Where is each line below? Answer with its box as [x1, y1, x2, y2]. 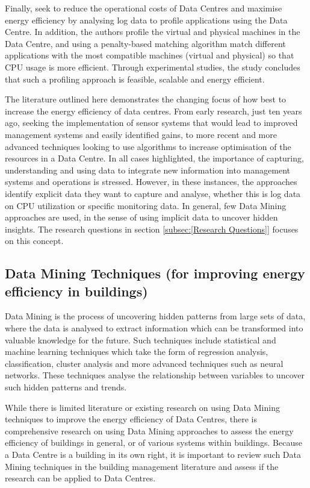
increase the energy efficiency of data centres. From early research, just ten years [5, 104, 302, 117]
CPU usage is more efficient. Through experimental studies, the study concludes [5, 60, 300, 73]
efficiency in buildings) [5, 281, 148, 300]
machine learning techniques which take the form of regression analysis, [5, 345, 268, 358]
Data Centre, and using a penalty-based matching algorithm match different [5, 37, 286, 49]
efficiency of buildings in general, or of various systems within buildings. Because [5, 436, 302, 449]
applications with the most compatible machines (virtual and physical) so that [5, 49, 294, 61]
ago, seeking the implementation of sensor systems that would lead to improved [5, 116, 298, 129]
